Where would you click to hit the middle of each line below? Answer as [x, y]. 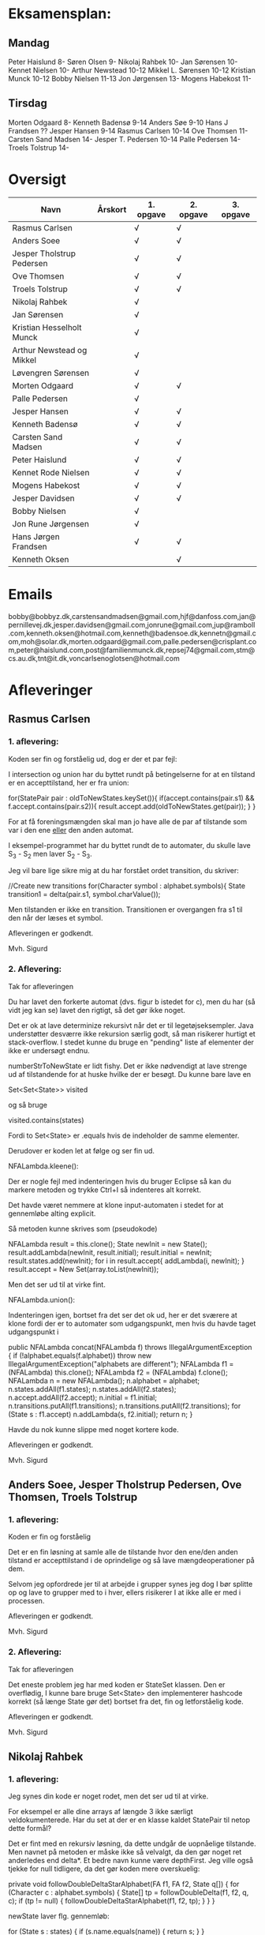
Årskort [112, 209]
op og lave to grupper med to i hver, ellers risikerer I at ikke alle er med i [125, 1592]
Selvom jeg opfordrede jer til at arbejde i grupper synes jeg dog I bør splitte [131, 1584]
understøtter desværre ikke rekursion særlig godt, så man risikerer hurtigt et [132, 1033]
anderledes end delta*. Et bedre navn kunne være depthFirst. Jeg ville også [131, 1861]
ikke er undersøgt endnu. [49, 1050]
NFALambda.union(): [42, 1299]
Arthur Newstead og [50, 350]
